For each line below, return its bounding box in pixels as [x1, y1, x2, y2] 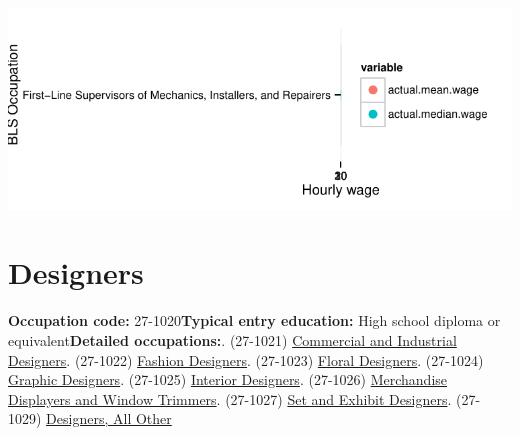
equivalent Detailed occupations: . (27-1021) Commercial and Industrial [8, 329, 457, 350]
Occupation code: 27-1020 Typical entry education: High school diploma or [8, 310, 501, 331]
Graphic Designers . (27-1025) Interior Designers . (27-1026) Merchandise [8, 369, 448, 390]
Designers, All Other [46, 408, 172, 429]
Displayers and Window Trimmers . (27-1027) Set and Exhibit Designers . [8, 388, 452, 409]
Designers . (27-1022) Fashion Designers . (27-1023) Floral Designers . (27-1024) [8, 349, 484, 370]
